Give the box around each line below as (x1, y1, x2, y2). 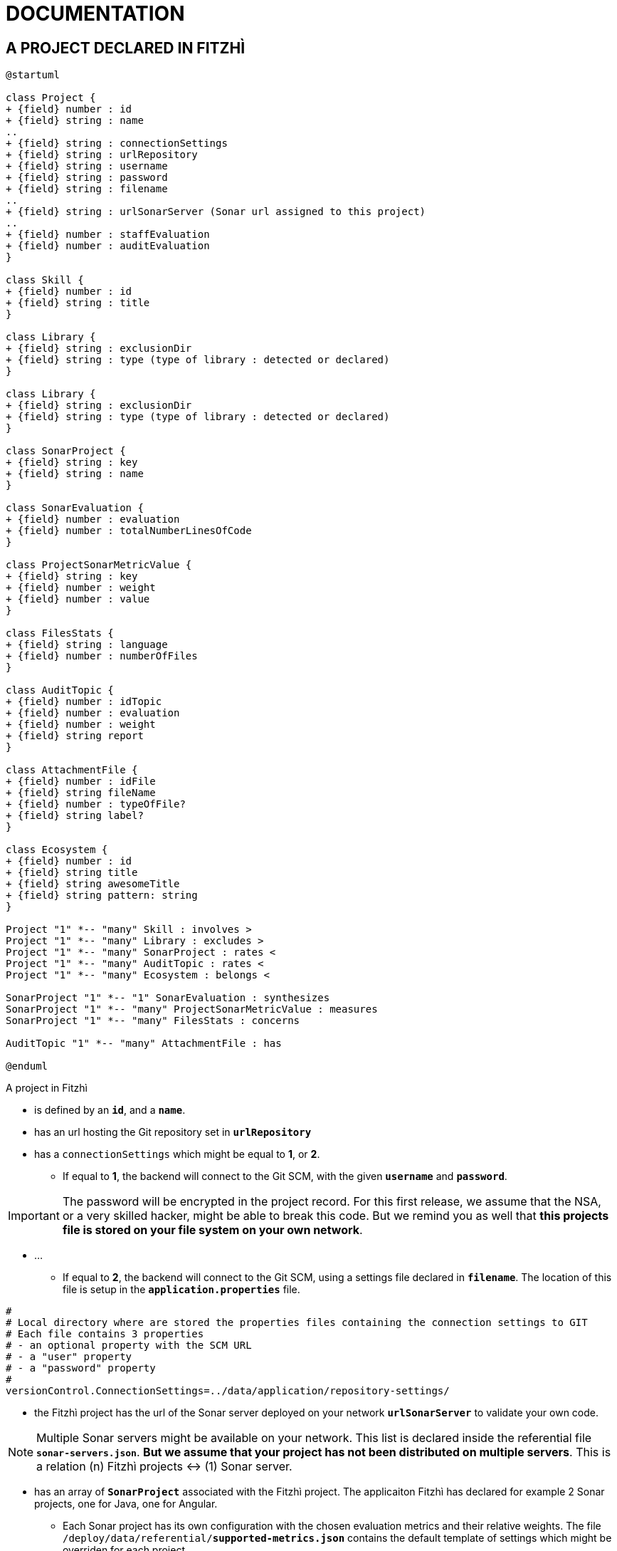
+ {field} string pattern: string (6, 889, 198, 902)
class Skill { (6, 274, 84, 286)
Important (8, 1208, 60, 1223)
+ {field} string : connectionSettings (6, 137, 228, 150)
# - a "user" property (6, 1351, 132, 1363)
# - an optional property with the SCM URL (6, 1339, 252, 1352)
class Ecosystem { (6, 844, 108, 856)
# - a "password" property (6, 1362, 156, 1374)
